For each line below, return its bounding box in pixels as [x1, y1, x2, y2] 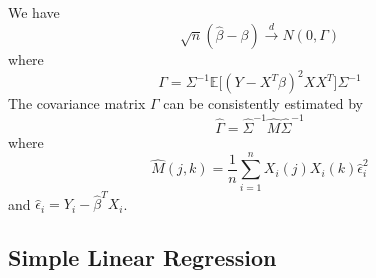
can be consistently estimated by [163, 93, 364, 114]
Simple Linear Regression [8, 242, 277, 273]
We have [8, 2, 60, 22]
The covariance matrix [8, 93, 146, 114]
